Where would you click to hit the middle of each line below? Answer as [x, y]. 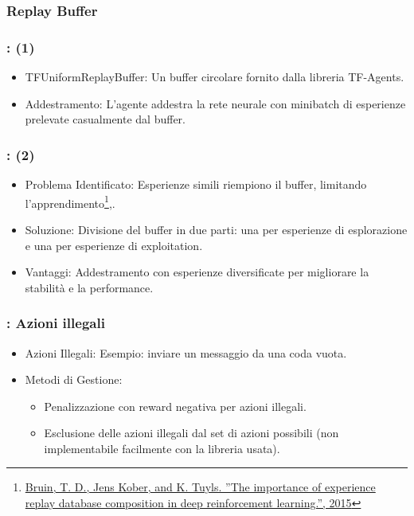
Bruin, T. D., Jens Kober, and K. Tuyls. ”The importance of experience [200, 487]
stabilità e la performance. [89, 287]
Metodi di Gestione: [74, 379]
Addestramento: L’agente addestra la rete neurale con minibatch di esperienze [215, 103]
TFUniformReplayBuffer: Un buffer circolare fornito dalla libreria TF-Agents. [215, 77]
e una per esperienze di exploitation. [114, 245]
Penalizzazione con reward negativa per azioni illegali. [175, 406]
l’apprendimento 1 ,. [70, 201]
